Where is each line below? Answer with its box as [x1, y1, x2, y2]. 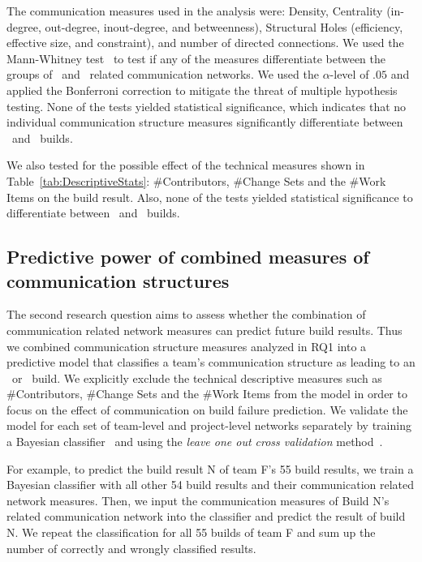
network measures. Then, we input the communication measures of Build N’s [6, 491, 390, 508]
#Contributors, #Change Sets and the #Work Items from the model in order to [6, 385, 407, 402]
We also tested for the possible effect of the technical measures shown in [6, 157, 365, 174]
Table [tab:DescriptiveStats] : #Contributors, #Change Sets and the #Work [6, 172, 386, 189]
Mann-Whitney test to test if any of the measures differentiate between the [6, 49, 386, 66]
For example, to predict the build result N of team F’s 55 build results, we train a [6, 460, 414, 477]
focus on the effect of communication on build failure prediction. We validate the [6, 401, 408, 418]
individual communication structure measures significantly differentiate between [6, 114, 403, 131]
